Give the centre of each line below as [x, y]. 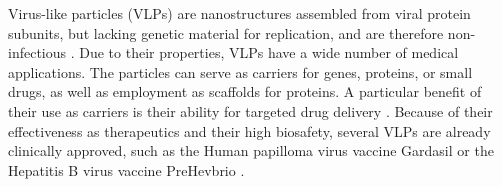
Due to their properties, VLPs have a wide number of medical [269, 52]
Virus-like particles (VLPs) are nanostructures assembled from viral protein [239, 13]
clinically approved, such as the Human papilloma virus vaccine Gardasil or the [251, 150]
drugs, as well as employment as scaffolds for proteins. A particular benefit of [245, 91]
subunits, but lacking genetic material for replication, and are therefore [226, 32]
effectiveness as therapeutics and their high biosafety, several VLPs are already [249, 130]
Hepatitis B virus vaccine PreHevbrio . [126, 169]
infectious [37, 52]
